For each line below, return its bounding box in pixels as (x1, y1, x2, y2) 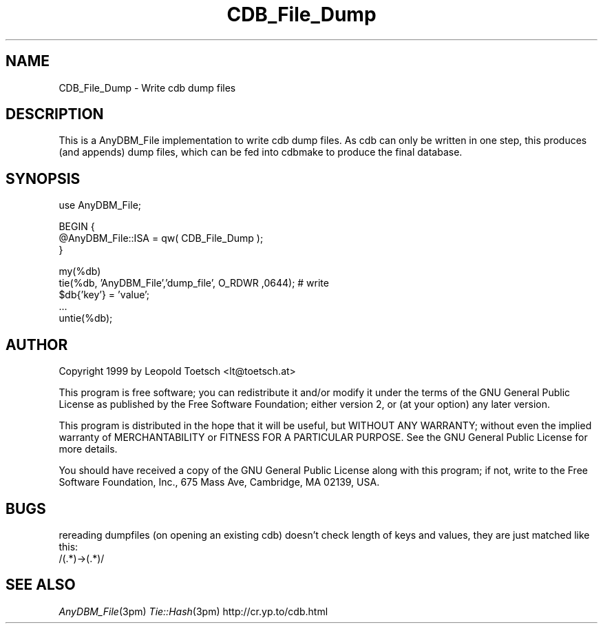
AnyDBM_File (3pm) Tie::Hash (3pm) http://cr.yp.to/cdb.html (59, 605, 328, 617)
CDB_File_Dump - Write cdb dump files (59, 81, 236, 94)
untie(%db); (59, 312, 113, 324)
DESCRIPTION (6, 105, 104, 123)
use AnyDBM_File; (59, 199, 142, 212)
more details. (59, 443, 118, 455)
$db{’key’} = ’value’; (59, 289, 150, 301)
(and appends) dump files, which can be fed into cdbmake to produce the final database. (59, 146, 463, 158)
